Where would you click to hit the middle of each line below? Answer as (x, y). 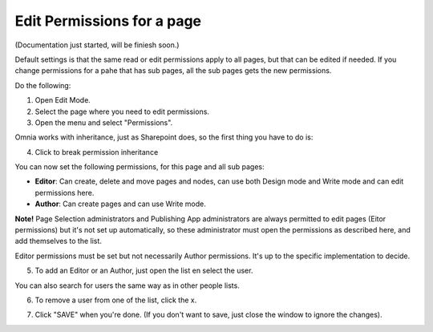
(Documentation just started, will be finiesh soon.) (97, 45)
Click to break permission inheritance (97, 152)
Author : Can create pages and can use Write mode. (120, 204)
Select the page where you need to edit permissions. (122, 111)
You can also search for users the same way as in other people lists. (127, 285)
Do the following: (43, 85)
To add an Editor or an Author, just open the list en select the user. (144, 271)
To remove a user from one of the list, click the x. (116, 300)
